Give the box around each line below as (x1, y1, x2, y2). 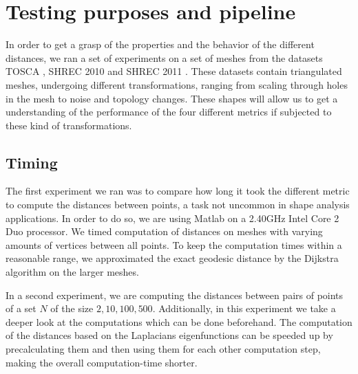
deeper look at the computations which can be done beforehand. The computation (6, 314, 352, 329)
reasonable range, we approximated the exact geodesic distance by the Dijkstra (6, 251, 339, 265)
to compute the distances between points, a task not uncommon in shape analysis (6, 197, 350, 212)
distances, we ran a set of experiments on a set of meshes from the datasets (6, 50, 323, 65)
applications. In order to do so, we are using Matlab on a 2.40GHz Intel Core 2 (6, 210, 339, 225)
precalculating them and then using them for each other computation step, (6, 342, 321, 356)
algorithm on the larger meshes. (6, 265, 139, 279)
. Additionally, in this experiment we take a (152, 301, 336, 316)
